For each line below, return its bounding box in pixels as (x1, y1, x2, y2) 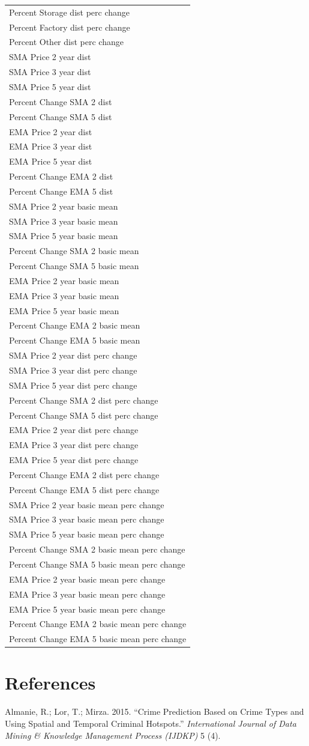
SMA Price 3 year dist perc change (9, 364, 137, 376)
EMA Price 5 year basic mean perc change (9, 602, 166, 615)
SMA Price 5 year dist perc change (9, 378, 137, 391)
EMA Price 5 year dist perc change (9, 453, 139, 466)
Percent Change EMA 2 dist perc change (9, 468, 160, 481)
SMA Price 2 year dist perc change (9, 349, 137, 362)
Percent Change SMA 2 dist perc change (9, 393, 158, 406)
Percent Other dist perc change (9, 35, 124, 48)
